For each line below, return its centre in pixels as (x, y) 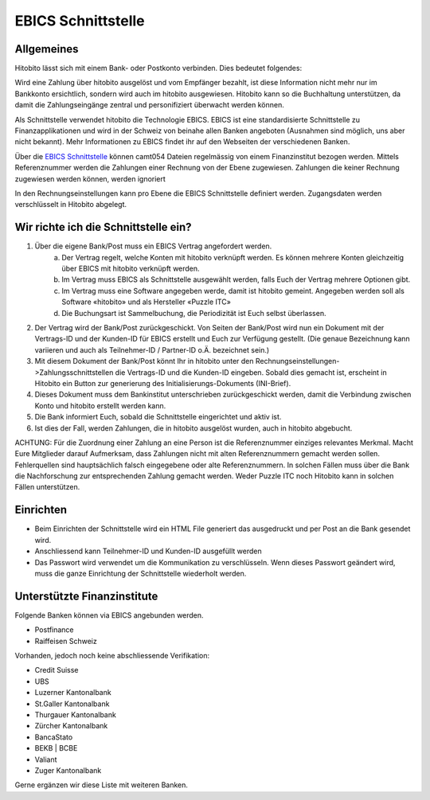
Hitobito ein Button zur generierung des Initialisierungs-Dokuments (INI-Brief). (163, 383)
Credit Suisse (57, 670)
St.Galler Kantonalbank (72, 704)
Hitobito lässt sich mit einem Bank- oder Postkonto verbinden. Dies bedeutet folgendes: (158, 68)
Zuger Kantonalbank (68, 770)
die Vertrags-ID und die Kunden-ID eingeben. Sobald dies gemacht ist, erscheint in (251, 372)
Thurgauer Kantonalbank (76, 714)
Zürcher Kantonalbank (71, 726)
